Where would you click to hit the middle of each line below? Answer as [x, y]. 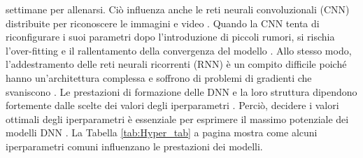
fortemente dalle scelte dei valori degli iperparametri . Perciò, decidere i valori [172, 105]
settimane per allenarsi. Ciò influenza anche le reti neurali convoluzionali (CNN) [178, 9]
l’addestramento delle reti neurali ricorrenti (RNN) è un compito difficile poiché [176, 64]
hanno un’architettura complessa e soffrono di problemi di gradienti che [159, 77]
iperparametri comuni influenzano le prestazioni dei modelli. [134, 146]
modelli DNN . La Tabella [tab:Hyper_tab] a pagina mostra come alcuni [162, 132]
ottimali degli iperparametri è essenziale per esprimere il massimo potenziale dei [177, 118]
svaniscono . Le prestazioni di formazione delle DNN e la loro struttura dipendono [181, 91]
